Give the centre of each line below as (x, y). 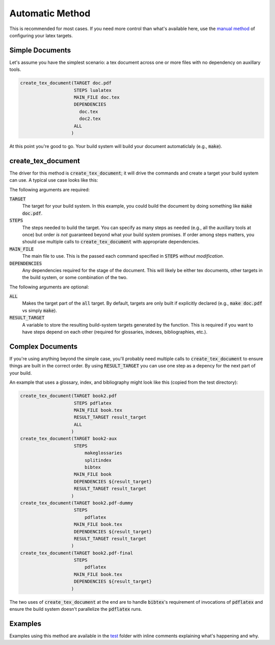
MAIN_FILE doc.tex (97, 97)
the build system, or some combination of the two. (75, 278)
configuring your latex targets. (41, 35)
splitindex (98, 460)
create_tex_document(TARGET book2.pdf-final (77, 553)
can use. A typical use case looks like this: (54, 180)
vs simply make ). (39, 310)
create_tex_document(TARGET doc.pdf (66, 83)
